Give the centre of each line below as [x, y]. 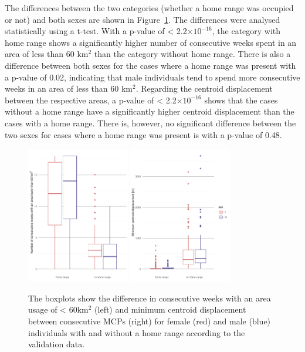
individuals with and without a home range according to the [137, 332]
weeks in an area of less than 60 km [69, 88]
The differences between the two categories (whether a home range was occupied [149, 8]
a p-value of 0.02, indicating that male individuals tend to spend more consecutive [152, 77]
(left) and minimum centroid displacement [170, 309]
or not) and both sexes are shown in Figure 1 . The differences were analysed [143, 19]
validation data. [57, 344]
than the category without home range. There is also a [192, 54]
